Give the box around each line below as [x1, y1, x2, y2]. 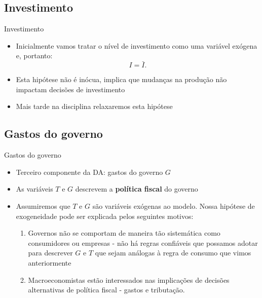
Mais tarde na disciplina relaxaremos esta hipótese [16, 101, 173, 111]
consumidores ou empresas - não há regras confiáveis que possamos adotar [28, 237, 258, 248]
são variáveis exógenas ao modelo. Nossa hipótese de [92, 200, 255, 211]
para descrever [28, 247, 73, 258]
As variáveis [16, 183, 53, 194]
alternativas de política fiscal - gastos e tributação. [28, 284, 185, 295]
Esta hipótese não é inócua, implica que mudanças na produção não [16, 74, 227, 85]
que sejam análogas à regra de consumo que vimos [95, 247, 251, 258]
